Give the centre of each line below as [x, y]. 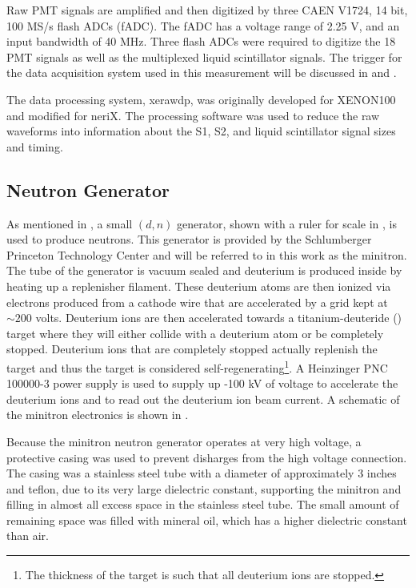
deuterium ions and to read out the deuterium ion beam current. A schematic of [203, 399]
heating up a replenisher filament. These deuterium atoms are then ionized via [199, 286]
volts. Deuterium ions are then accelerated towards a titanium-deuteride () [219, 318]
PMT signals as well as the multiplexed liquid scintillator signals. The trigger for [204, 56]
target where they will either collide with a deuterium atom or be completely [195, 333]
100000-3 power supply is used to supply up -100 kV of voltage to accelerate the [202, 383]
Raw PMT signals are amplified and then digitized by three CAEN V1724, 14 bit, [207, 10]
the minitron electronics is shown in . [98, 415]
